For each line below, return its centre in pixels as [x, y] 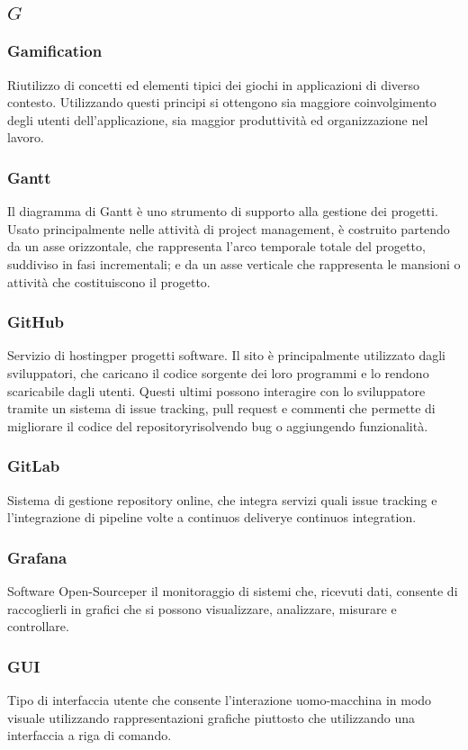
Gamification [55, 51]
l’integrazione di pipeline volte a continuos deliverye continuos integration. [212, 517]
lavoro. [26, 137]
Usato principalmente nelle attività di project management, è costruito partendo [229, 228]
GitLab [34, 466]
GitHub [36, 322]
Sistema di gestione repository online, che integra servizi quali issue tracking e [222, 499]
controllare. [38, 626]
